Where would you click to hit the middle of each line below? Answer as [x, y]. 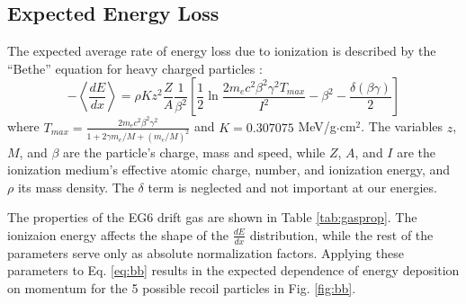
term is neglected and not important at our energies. [292, 187]
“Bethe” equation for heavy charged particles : [135, 68]
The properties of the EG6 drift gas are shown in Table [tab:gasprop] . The [212, 217]
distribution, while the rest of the [341, 234]
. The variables [402, 126]
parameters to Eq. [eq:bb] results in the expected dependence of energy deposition [233, 270]
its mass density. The [76, 187]
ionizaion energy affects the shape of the [118, 234]
